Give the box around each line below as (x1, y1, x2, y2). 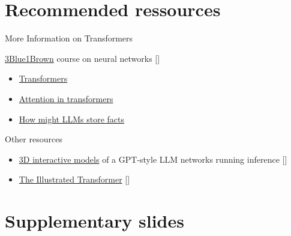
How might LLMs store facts (19, 112, 125, 125)
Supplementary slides (5, 208, 184, 233)
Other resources (5, 133, 62, 145)
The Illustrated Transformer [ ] (19, 173, 130, 186)
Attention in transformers (19, 92, 113, 104)
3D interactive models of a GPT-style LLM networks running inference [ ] (19, 153, 287, 165)
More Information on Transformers (5, 32, 133, 44)
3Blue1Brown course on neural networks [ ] (5, 52, 160, 64)
